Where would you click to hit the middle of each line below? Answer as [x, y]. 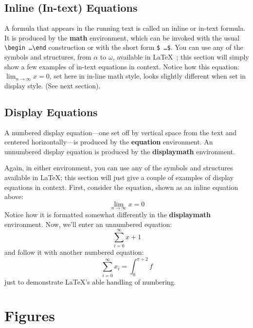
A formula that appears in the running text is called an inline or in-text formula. [125, 28]
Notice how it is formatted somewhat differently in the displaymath [108, 214]
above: [14, 196]
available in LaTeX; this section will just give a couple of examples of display [119, 177]
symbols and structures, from [48, 57]
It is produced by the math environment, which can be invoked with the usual [122, 37]
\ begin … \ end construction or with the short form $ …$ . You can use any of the [124, 47]
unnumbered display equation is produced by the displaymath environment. [120, 151]
